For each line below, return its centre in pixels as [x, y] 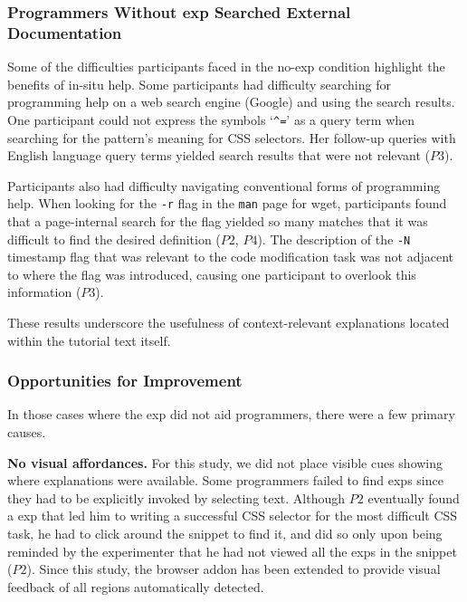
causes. [27, 432]
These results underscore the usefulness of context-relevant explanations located [229, 323]
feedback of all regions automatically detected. [136, 586]
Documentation [65, 32]
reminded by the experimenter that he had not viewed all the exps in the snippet [232, 551]
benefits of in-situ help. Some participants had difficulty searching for [199, 84]
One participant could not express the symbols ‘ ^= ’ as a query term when [211, 119]
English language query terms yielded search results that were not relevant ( [219, 155]
